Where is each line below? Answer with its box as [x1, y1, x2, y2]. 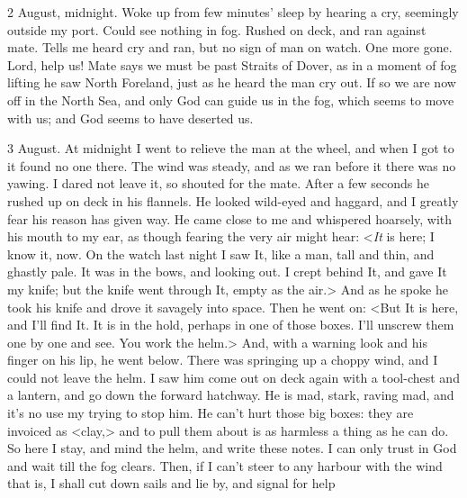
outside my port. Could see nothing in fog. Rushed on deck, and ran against [7, 20, 427, 39]
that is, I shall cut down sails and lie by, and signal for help [7, 474, 336, 493]
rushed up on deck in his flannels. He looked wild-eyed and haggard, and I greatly [7, 191, 459, 210]
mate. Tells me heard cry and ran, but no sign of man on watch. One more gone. [7, 38, 453, 57]
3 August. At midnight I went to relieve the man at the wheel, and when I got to [7, 139, 454, 158]
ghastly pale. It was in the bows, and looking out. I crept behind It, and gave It [7, 262, 447, 281]
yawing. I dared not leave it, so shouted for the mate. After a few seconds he [7, 174, 429, 193]
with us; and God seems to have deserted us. [7, 108, 254, 127]
